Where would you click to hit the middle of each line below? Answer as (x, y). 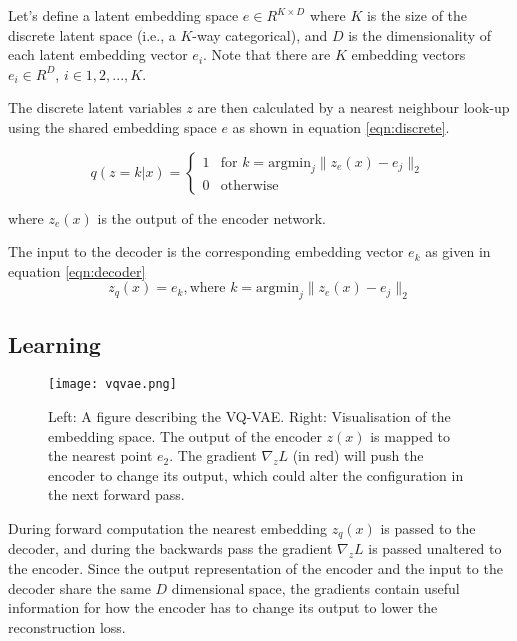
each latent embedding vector (98, 54)
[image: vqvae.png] (112, 384)
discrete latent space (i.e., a (92, 34)
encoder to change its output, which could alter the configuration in (256, 474)
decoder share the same (79, 587)
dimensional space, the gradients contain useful (315, 587)
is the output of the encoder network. (211, 217)
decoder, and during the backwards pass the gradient (170, 548)
